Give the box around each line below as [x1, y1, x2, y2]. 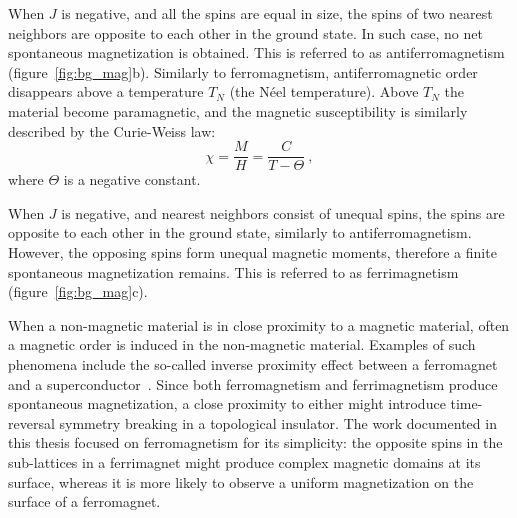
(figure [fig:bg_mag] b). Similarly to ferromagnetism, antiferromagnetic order [8, 61, 478, 82]
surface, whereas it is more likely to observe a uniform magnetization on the [8, 471, 474, 492]
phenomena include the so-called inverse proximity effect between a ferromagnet [8, 353, 498, 374]
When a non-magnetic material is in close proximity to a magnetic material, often [8, 314, 510, 335]
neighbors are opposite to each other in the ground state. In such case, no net [8, 22, 483, 43]
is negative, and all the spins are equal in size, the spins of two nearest [61, 3, 493, 23]
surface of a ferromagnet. [8, 491, 161, 512]
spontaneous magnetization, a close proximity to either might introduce [8, 393, 446, 414]
